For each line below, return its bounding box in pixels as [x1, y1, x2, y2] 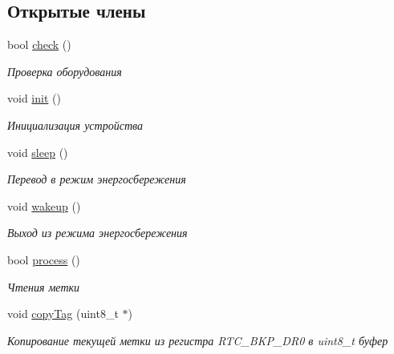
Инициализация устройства [7, 116, 143, 133]
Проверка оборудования [7, 62, 122, 79]
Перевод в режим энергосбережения [7, 171, 186, 187]
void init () [7, 90, 61, 107]
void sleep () [7, 143, 68, 160]
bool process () [7, 251, 80, 268]
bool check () [7, 36, 71, 53]
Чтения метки [7, 278, 80, 295]
